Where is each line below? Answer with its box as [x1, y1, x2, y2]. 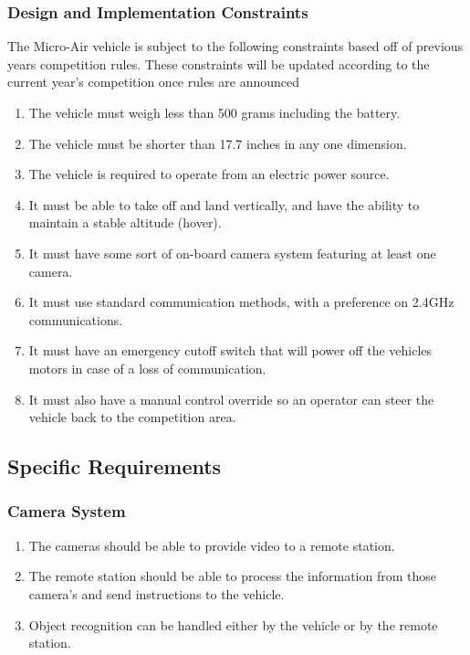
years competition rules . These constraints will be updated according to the [7, 54, 430, 73]
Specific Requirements [7, 452, 222, 481]
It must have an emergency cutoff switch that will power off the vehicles [28, 341, 433, 360]
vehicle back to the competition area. [28, 407, 236, 427]
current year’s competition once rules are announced [7, 72, 300, 91]
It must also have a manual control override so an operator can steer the [28, 389, 434, 408]
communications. [28, 310, 123, 329]
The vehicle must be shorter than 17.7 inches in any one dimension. [28, 133, 407, 153]
